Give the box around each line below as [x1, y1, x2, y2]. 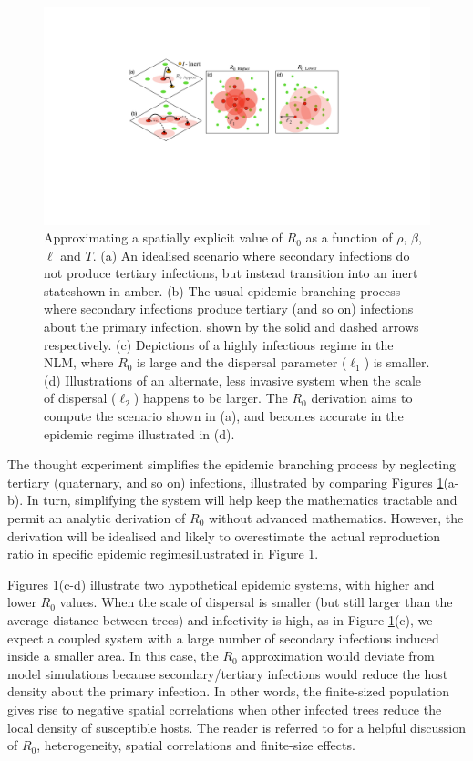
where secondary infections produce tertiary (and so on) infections [44, 299, 414, 318]
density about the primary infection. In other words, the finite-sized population [7, 682, 450, 701]
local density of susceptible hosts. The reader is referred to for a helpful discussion [7, 717, 466, 736]
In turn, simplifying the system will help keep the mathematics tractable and [26, 490, 458, 509]
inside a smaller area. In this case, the [7, 646, 219, 665]
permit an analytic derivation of [7, 509, 186, 527]
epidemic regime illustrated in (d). [44, 424, 235, 443]
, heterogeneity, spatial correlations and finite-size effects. [36, 735, 355, 755]
